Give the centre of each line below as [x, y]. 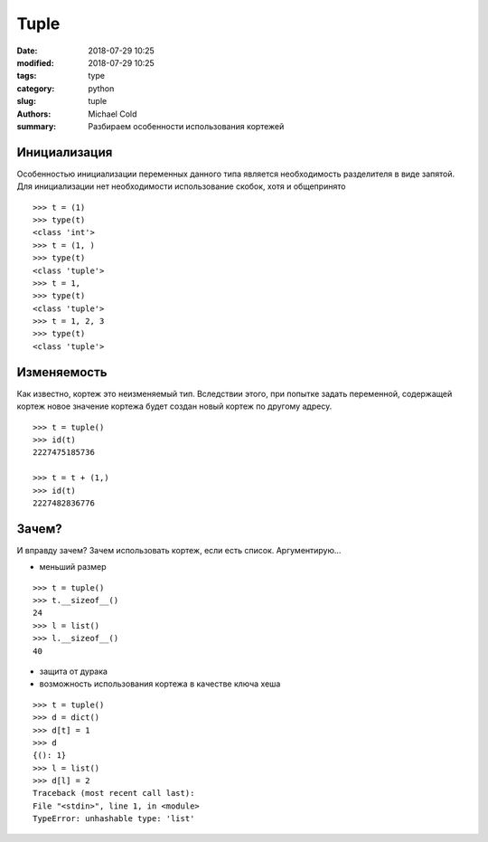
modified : [35, 62]
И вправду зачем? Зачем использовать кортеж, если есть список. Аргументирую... [179, 550]
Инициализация [65, 152]
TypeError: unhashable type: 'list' [114, 819]
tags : [27, 76]
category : [36, 88]
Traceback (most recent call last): [114, 793]
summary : [37, 126]
